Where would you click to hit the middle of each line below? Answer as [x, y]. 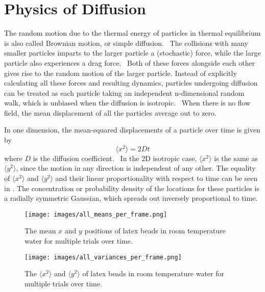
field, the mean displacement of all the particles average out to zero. [110, 112]
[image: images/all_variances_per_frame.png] [103, 257]
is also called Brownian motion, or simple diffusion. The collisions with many [126, 43]
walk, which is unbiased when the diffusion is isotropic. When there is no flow [127, 103]
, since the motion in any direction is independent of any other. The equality [136, 168]
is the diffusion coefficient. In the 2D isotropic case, [115, 158]
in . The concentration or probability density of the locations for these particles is [132, 188]
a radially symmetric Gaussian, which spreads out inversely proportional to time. [131, 198]
